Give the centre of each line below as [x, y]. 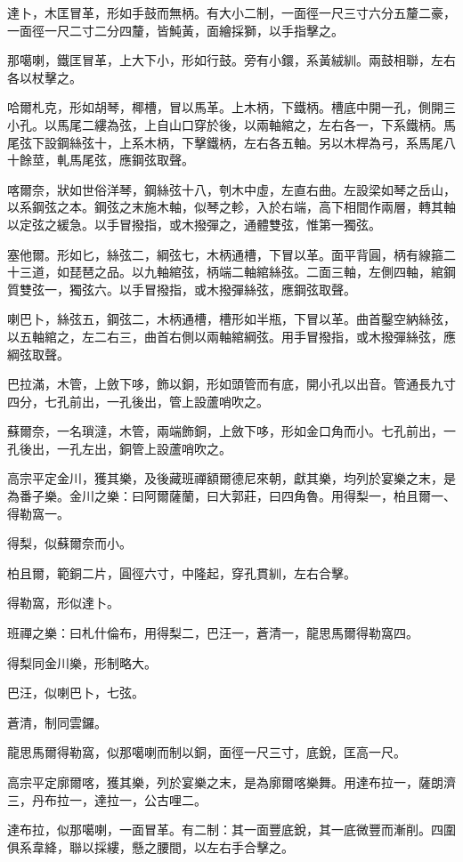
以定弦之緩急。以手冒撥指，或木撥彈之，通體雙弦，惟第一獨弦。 [194, 224]
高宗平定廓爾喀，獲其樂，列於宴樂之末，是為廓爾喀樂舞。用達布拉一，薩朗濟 [231, 782]
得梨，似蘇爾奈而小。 [69, 543]
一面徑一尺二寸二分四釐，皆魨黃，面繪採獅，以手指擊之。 [175, 30]
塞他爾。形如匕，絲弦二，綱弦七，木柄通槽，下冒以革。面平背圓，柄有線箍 [225, 254]
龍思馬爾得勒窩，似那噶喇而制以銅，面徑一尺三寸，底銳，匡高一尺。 [207, 752]
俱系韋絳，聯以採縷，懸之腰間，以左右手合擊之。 [150, 846]
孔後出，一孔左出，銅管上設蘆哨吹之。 [119, 448]
